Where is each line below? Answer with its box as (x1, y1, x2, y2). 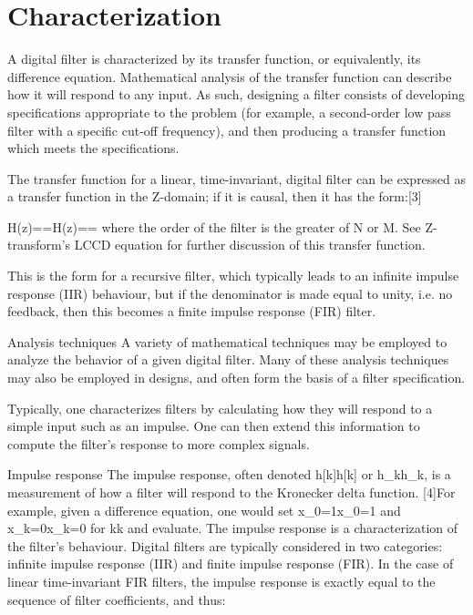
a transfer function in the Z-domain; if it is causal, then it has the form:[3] (7, 187, 422, 206)
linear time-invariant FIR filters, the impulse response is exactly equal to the (7, 571, 436, 590)
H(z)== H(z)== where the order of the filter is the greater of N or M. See (7, 217, 421, 236)
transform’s (7, 235, 71, 254)
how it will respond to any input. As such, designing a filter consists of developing (7, 85, 465, 104)
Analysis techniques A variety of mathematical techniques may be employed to (7, 332, 447, 351)
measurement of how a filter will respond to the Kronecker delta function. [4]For (7, 483, 456, 501)
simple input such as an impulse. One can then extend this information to (7, 416, 420, 436)
